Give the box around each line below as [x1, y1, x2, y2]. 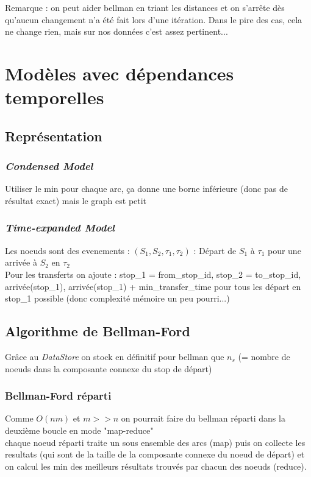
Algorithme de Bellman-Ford [5, 322, 190, 341]
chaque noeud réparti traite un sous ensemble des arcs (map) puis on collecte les [5, 436, 306, 448]
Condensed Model [5, 158, 93, 174]
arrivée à [5, 256, 37, 269]
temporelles [5, 85, 104, 110]
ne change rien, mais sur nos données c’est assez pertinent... [5, 25, 228, 38]
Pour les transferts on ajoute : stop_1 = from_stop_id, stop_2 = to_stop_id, [5, 267, 301, 280]
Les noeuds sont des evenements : [5, 244, 130, 256]
